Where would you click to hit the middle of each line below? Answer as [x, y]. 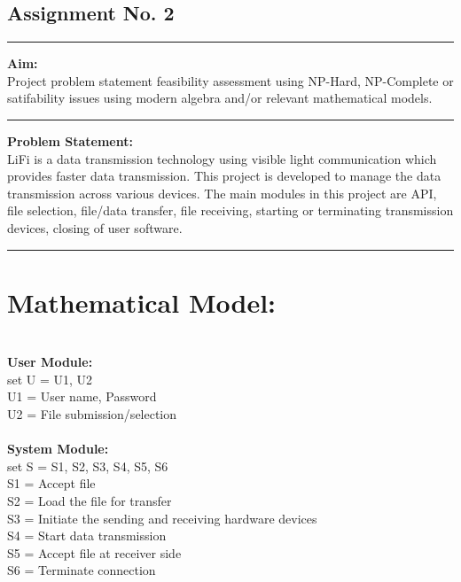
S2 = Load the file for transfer [90, 501]
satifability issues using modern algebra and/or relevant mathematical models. [220, 98]
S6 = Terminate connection [82, 570]
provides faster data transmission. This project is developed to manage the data [224, 176]
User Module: [50, 362]
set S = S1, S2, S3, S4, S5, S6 [88, 466]
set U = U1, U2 [50, 379]
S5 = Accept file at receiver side [94, 552]
